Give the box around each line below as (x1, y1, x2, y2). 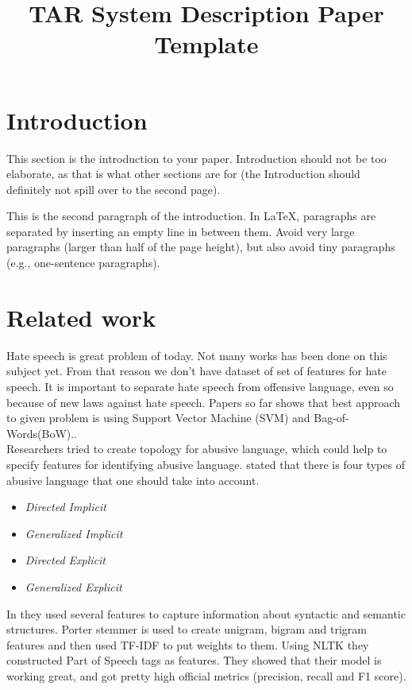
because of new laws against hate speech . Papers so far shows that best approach (6, 393, 401, 410)
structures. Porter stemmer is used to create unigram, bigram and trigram (6, 621, 368, 638)
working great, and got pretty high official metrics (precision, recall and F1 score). (6, 667, 406, 684)
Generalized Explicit (25, 578, 122, 595)
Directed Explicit (25, 552, 106, 568)
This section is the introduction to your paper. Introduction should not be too (6, 149, 387, 166)
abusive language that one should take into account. (6, 471, 260, 488)
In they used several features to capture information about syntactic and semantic (6, 605, 406, 622)
